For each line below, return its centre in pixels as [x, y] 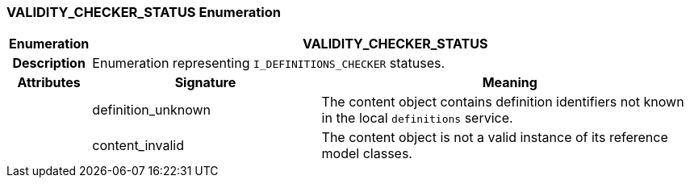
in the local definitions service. [417, 118]
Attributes [49, 83]
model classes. [367, 154]
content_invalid [138, 146]
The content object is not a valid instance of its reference [495, 138]
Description [49, 63]
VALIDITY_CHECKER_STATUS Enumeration [144, 12]
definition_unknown [152, 110]
